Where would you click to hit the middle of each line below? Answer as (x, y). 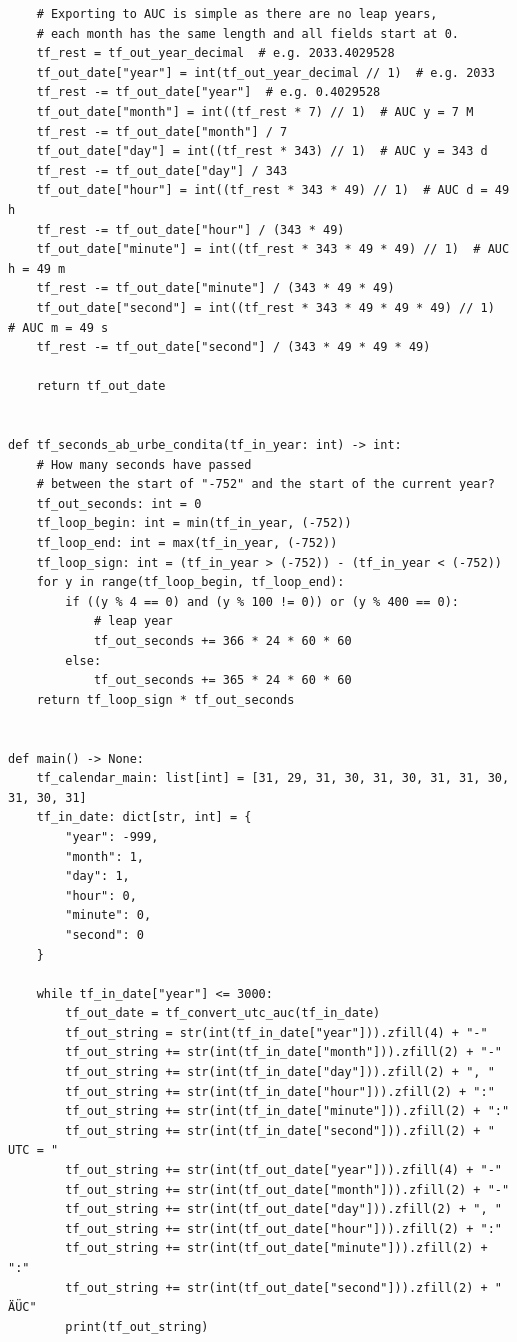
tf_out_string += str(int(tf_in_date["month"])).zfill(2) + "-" (283, 1052)
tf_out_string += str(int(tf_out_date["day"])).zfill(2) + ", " (283, 1209)
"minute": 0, (108, 915)
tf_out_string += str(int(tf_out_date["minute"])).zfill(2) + (276, 1248)
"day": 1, (97, 876)
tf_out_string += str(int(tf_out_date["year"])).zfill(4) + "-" (283, 1170)
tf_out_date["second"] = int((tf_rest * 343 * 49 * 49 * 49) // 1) (265, 307)
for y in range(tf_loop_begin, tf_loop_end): (190, 582)
